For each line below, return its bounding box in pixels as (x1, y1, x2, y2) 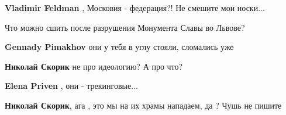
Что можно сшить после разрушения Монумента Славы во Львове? (5, 21, 245, 33)
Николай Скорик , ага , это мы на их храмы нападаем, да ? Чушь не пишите (5, 99, 282, 111)
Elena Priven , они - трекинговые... (5, 80, 138, 92)
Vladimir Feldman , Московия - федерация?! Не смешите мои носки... (5, 2, 265, 13)
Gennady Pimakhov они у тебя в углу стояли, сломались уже (5, 41, 234, 53)
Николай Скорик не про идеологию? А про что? (5, 60, 183, 72)
